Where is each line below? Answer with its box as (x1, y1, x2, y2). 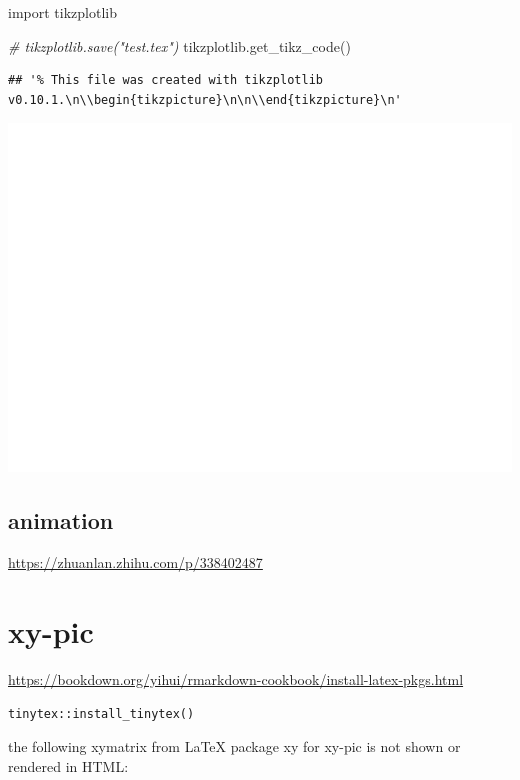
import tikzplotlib (8, 2, 117, 22)
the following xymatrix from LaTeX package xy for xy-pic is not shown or (8, 736, 461, 757)
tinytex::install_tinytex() (8, 707, 195, 722)
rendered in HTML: (8, 755, 129, 776)
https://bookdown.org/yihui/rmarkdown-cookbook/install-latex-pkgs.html (8, 668, 464, 689)
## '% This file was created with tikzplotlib (8, 73, 323, 88)
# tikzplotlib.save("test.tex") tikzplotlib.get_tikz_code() (8, 35, 351, 56)
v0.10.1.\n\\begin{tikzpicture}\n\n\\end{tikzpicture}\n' (8, 92, 402, 107)
